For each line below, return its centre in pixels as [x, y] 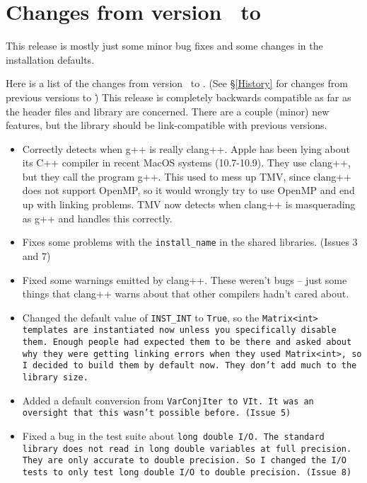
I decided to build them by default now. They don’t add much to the [190, 366]
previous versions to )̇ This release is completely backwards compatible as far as [179, 97]
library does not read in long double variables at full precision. [187, 449]
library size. [55, 377]
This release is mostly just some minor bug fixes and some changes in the [164, 46]
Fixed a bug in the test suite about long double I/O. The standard [173, 435]
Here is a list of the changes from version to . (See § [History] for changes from [177, 83]
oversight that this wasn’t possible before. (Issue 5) [157, 413]
